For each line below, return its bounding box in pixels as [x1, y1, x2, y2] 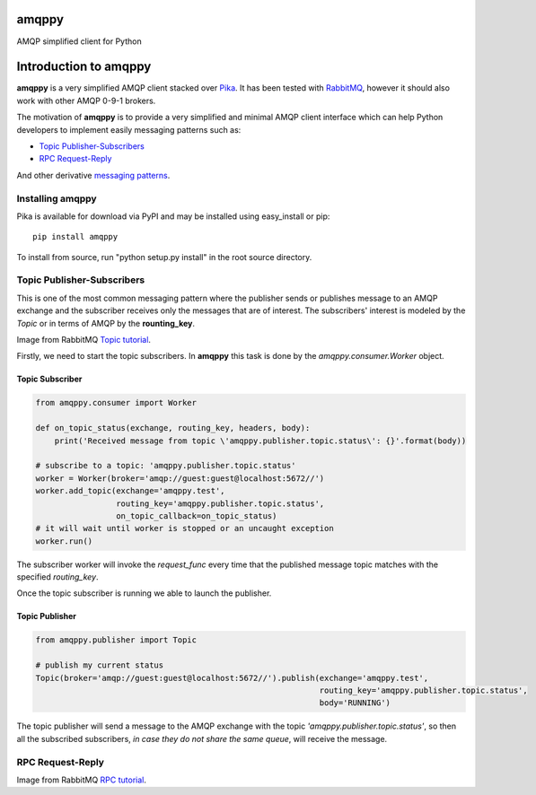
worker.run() [35, 536, 93, 546]
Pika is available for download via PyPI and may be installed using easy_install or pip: [16, 211, 330, 222]
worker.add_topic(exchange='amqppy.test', [35, 485, 225, 496]
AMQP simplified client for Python [16, 36, 143, 47]
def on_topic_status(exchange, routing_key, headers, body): [35, 423, 311, 433]
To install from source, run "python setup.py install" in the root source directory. [16, 251, 312, 262]
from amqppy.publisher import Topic [35, 635, 198, 645]
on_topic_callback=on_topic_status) [115, 511, 277, 520]
